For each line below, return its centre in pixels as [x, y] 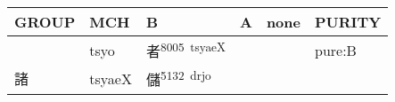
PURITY [348, 22]
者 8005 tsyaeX [185, 50]
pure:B [335, 50]
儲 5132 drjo [178, 78]
